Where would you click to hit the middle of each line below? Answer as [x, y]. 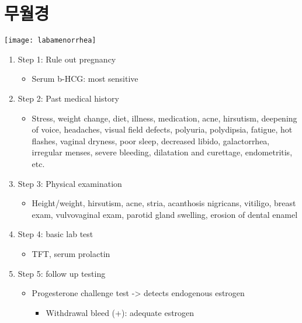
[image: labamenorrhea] [50, 41]
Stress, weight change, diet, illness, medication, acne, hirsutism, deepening [164, 118]
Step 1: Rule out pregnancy [67, 59]
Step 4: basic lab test [55, 234]
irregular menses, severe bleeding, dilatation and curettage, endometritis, [162, 152]
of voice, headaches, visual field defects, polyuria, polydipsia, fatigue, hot [162, 129]
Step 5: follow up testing [62, 273]
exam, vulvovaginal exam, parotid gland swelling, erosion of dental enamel [165, 214]
